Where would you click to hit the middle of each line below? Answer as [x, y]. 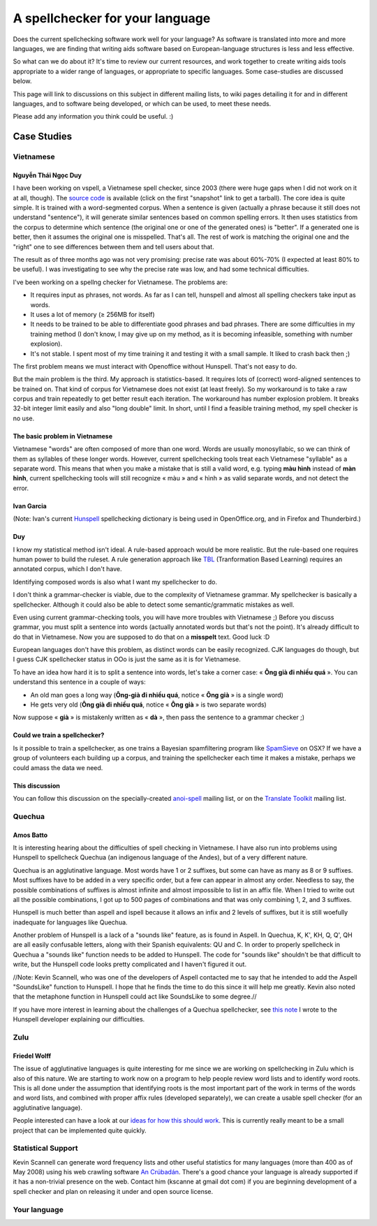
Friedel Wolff [32, 1056]
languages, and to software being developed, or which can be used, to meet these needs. [142, 103]
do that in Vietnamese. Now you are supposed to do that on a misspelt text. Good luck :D [141, 637]
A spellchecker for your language [112, 18]
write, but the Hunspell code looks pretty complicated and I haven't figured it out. [130, 964]
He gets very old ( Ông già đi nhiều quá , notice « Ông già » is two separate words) [148, 704]
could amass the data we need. [58, 767]
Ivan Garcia [30, 505]
